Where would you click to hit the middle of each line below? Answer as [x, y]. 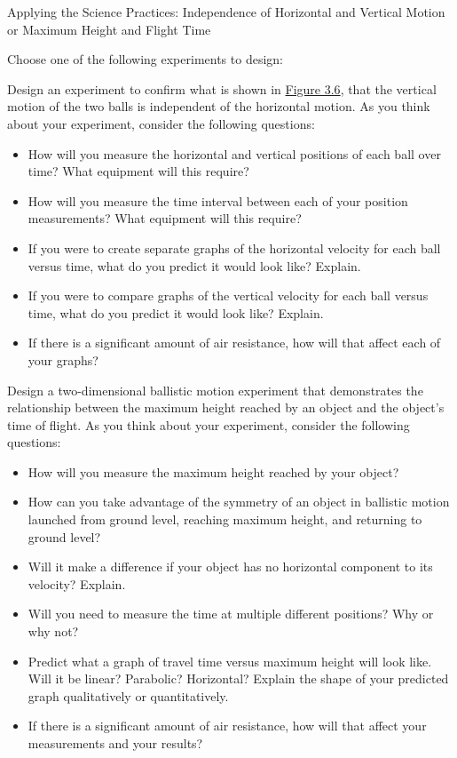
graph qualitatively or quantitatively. [128, 695]
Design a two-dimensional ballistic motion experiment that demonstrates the [215, 390]
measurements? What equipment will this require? [165, 218]
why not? [53, 631]
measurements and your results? [115, 743]
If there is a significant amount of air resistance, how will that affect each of [234, 343]
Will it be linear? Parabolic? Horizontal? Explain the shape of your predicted [238, 678]
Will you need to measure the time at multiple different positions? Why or [231, 614]
